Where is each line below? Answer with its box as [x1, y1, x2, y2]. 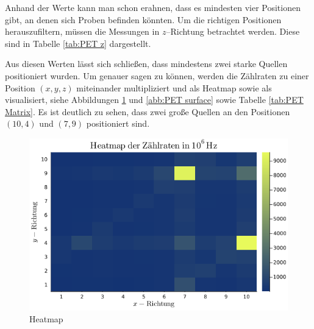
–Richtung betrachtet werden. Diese [166, 25, 300, 38]
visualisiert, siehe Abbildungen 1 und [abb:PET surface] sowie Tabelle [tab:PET [5, 93, 304, 106]
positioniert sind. [86, 117, 150, 130]
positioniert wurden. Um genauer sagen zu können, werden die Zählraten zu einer [5, 69, 309, 82]
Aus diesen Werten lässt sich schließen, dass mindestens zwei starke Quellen [5, 57, 288, 70]
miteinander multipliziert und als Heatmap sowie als [76, 81, 272, 94]
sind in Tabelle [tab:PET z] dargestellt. [5, 37, 151, 49]
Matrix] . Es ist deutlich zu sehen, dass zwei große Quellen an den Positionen [5, 105, 290, 118]
